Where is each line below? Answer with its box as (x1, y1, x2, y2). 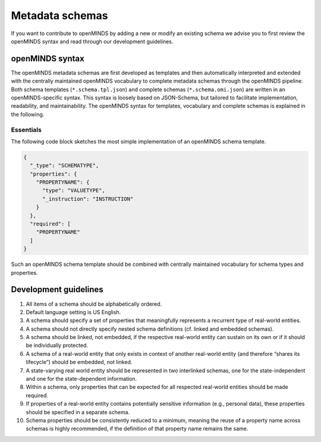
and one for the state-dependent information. (26, 375, 137, 383)
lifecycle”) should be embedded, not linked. (26, 359, 133, 366)
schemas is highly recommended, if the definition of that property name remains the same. (26, 425, 248, 432)
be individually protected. (26, 342, 89, 349)
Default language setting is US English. (26, 308, 121, 315)
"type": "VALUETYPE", (42, 187, 105, 194)
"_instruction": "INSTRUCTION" (42, 195, 134, 202)
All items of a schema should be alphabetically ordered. (26, 300, 162, 308)
